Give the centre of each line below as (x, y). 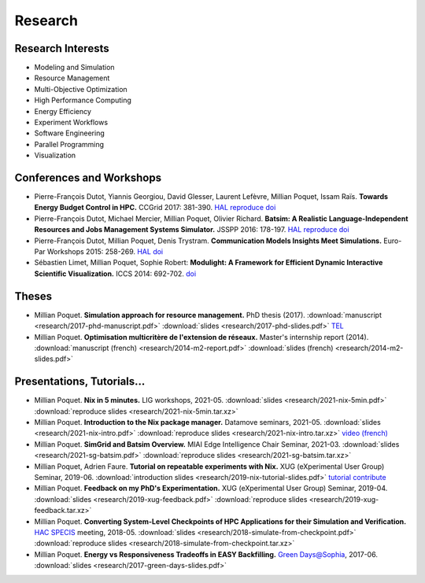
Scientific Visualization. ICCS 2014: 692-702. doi (115, 273)
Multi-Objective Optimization (81, 89)
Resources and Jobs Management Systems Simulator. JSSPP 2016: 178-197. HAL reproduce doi (192, 230)
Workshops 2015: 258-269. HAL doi (105, 252)
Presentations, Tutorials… (80, 382)
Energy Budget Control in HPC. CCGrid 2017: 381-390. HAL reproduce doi (155, 208)
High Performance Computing (83, 100)
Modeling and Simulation (74, 68)
